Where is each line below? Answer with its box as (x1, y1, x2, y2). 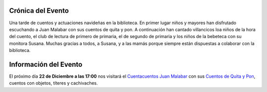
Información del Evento (9, 60, 83, 69)
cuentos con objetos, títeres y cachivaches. (9, 80, 98, 86)
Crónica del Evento (9, 6, 69, 15)
